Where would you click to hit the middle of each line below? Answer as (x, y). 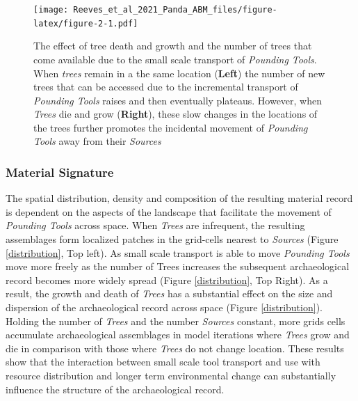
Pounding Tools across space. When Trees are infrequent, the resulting (155, 225)
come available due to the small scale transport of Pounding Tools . (175, 59)
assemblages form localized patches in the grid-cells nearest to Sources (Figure (172, 239)
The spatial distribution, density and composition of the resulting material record (179, 198)
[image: (51, 10)
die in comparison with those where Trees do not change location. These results (175, 348)
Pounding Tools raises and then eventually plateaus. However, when (178, 100)
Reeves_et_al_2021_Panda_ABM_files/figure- (175, 10)
